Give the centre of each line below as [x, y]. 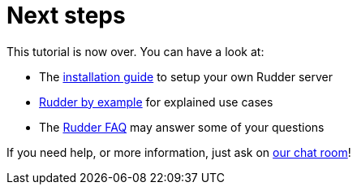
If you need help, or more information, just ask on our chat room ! [179, 152]
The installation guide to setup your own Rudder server [186, 76]
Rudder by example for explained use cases [156, 102]
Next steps [66, 15]
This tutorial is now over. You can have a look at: [135, 51]
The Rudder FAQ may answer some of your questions [182, 127]
